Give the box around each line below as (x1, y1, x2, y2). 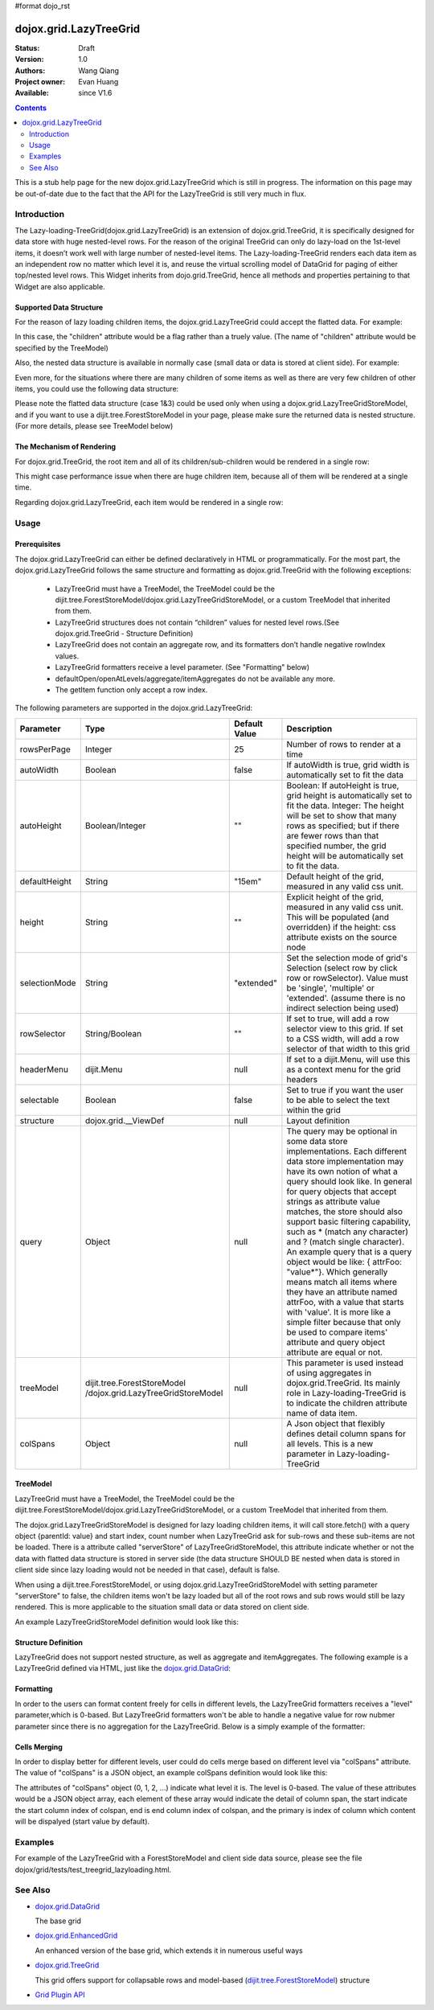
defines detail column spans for (286, 1428, 406, 1439)
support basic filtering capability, (286, 1216, 411, 1227)
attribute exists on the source (286, 931, 397, 942)
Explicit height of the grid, (286, 891, 384, 902)
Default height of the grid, (286, 871, 384, 882)
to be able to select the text (286, 1094, 390, 1105)
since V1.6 (78, 88, 113, 98)
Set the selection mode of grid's (286, 952, 408, 963)
